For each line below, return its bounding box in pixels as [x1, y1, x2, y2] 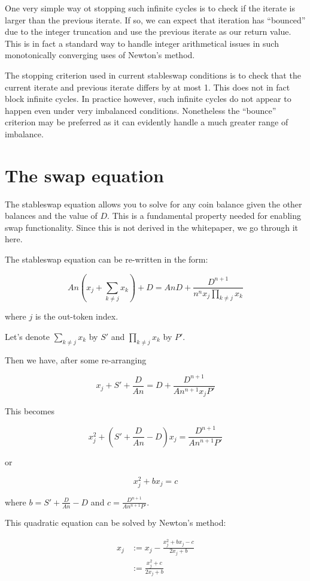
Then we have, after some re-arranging [5, 353, 147, 366]
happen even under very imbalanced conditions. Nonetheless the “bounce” [5, 104, 276, 116]
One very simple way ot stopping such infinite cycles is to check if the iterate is [5, 2, 296, 14]
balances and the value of [5, 209, 98, 222]
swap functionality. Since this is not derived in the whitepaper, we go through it [5, 221, 298, 233]
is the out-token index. [35, 310, 118, 323]
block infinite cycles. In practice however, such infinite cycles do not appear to [5, 92, 291, 105]
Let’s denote [5, 330, 50, 342]
